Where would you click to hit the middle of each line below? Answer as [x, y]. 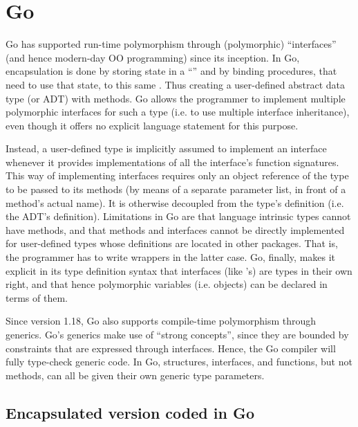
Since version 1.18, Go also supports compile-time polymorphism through [161, 321]
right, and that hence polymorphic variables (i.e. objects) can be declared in [167, 284]
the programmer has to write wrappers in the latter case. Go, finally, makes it [171, 257]
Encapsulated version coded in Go [130, 412]
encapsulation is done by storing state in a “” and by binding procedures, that [171, 71]
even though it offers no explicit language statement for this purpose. [152, 125]
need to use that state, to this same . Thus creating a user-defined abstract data [175, 84]
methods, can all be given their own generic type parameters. [135, 375]
